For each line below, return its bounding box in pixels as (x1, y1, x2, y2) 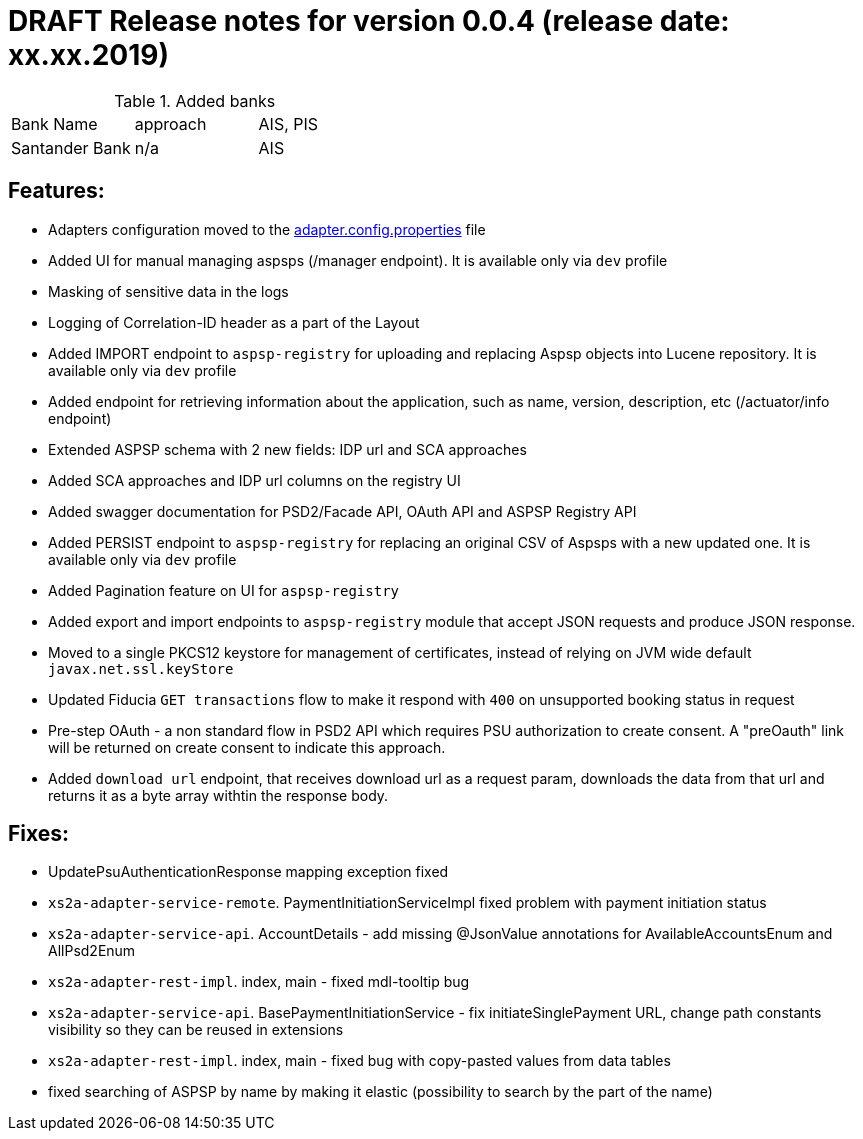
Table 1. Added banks (114, 90, 276, 111)
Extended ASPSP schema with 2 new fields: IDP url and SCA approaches (48, 440, 527, 458)
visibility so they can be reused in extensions (48, 1021, 344, 1039)
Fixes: (8, 821, 70, 847)
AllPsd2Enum (48, 942, 136, 960)
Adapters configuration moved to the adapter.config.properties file (48, 220, 486, 238)
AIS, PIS (258, 113, 319, 134)
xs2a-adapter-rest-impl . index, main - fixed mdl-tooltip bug (48, 973, 470, 991)
